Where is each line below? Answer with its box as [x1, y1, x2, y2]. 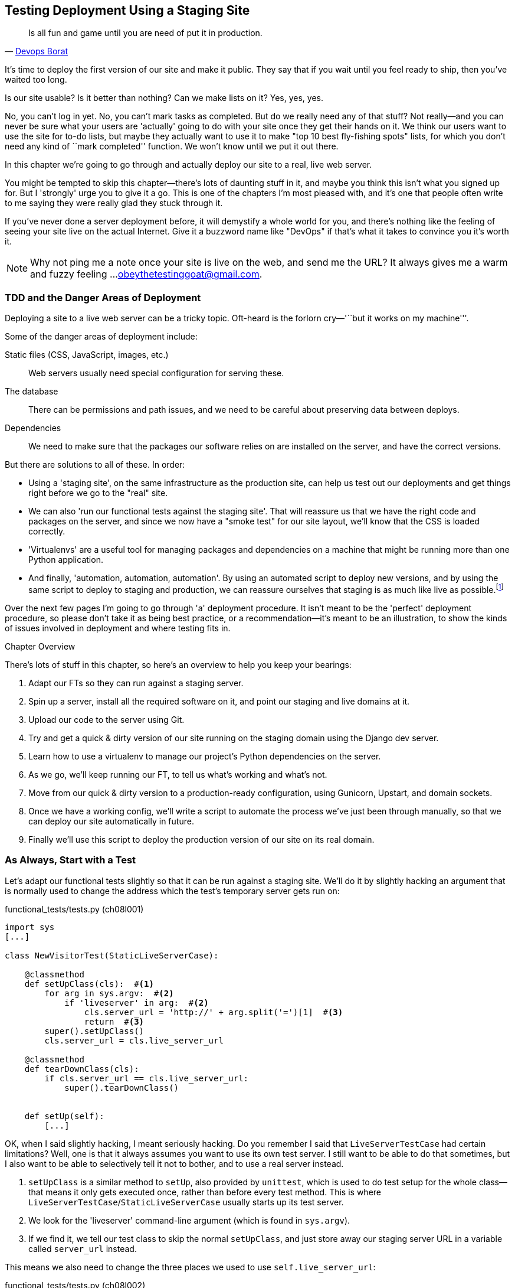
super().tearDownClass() [64, 1082, 179, 1093]
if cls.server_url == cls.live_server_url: [44, 1073, 249, 1083]
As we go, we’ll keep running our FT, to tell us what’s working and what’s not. [28, 769, 327, 780]
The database [5, 386, 58, 397]
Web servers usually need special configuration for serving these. [28, 368, 284, 379]
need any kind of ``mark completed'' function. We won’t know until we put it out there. [5, 141, 339, 152]
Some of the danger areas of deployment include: [5, 331, 198, 342]
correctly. [28, 526, 65, 537]
